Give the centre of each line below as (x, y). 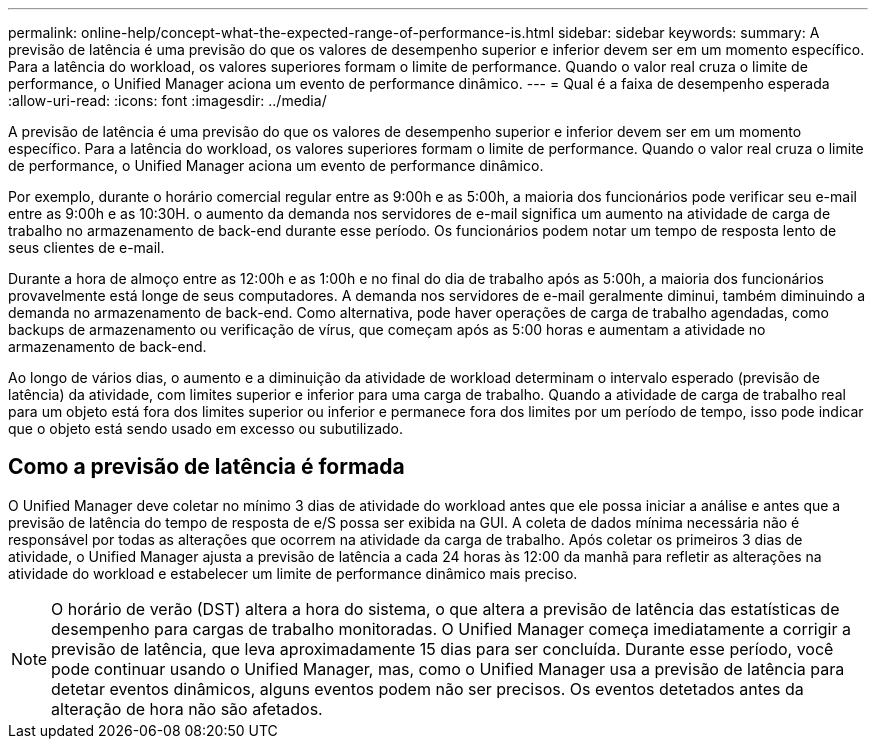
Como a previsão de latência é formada (206, 467)
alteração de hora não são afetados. (187, 708)
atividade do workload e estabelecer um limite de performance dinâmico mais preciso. (293, 573)
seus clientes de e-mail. (86, 247)
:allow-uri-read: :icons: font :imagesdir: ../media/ (167, 100)
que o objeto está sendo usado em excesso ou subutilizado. (206, 428)
